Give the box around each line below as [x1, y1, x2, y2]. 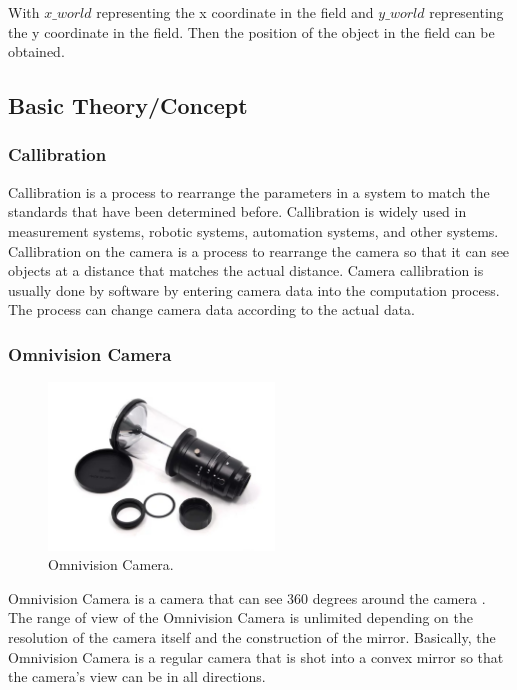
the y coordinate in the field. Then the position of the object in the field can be [8, 21, 495, 42]
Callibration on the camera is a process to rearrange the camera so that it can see [8, 240, 510, 261]
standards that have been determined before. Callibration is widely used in [8, 201, 467, 222]
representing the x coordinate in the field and [96, 2, 374, 22]
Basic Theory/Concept [8, 90, 248, 121]
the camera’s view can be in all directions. [8, 666, 266, 687]
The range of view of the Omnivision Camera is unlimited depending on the [8, 607, 473, 628]
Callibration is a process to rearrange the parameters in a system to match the [8, 181, 490, 202]
